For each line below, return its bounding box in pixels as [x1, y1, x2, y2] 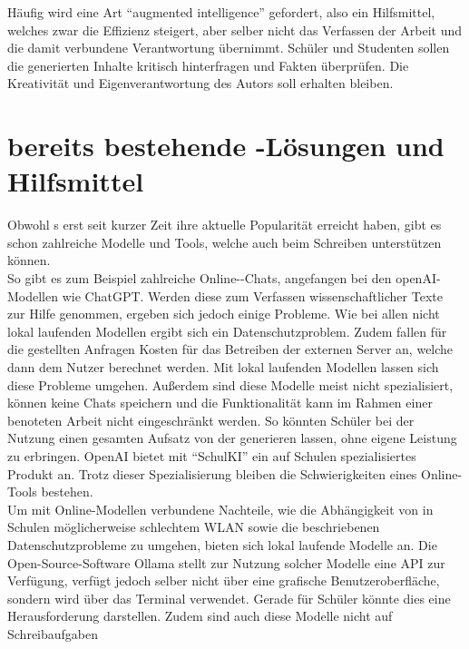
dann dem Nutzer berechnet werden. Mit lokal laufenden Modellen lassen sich [7, 358, 439, 377]
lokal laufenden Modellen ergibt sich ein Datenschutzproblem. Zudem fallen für [7, 321, 447, 340]
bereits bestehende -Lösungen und [7, 127, 445, 164]
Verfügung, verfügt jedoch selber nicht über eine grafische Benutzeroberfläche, [7, 571, 440, 590]
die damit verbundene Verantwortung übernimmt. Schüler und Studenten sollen [7, 38, 450, 57]
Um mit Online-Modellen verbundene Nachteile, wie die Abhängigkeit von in [7, 499, 434, 518]
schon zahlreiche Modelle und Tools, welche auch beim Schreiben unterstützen [7, 232, 442, 251]
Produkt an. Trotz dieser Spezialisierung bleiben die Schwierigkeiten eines [7, 464, 417, 483]
